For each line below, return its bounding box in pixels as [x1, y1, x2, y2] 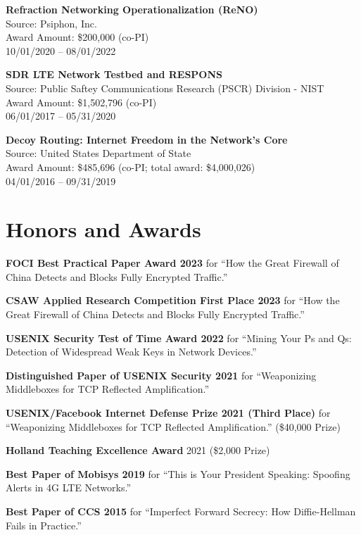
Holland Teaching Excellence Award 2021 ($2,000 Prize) [6, 443, 270, 458]
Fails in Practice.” [6, 517, 82, 532]
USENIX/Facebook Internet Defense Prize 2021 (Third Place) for [6, 405, 331, 420]
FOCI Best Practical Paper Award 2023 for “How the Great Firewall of [6, 256, 339, 270]
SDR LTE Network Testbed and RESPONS [6, 67, 223, 82]
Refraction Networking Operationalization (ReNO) [6, 2, 258, 16]
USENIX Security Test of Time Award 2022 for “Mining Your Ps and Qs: [6, 330, 352, 345]
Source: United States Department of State [6, 146, 191, 160]
